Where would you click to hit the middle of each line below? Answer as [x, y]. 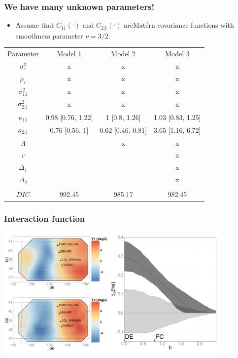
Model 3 [177, 54]
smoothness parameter [49, 35]
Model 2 [123, 54]
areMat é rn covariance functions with [179, 25]
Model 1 [69, 54]
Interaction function [45, 219]
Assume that [35, 25]
